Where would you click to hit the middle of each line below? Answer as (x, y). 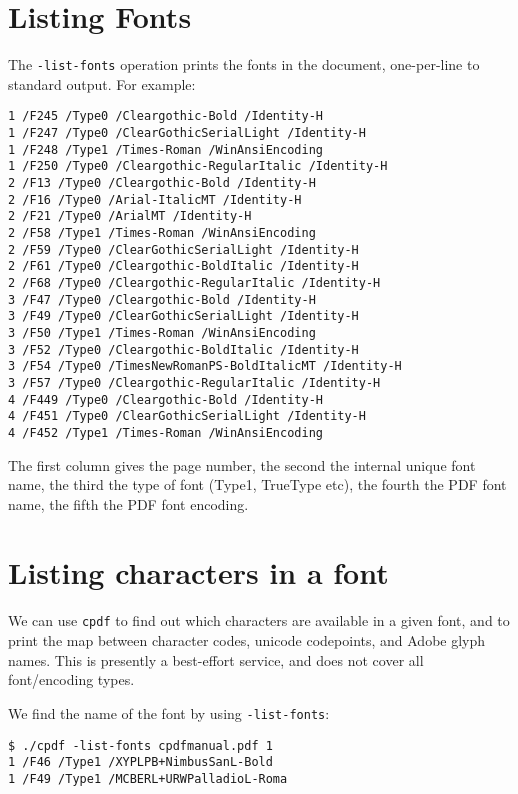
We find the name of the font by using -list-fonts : (169, 712)
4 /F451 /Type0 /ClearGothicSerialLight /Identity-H (187, 416)
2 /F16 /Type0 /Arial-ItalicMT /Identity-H (155, 199)
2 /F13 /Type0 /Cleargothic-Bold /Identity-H (162, 183)
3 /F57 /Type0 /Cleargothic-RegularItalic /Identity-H (194, 382)
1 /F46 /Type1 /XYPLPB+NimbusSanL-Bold (140, 762)
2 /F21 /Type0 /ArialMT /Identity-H (130, 216)
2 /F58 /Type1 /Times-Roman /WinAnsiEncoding (162, 232)
